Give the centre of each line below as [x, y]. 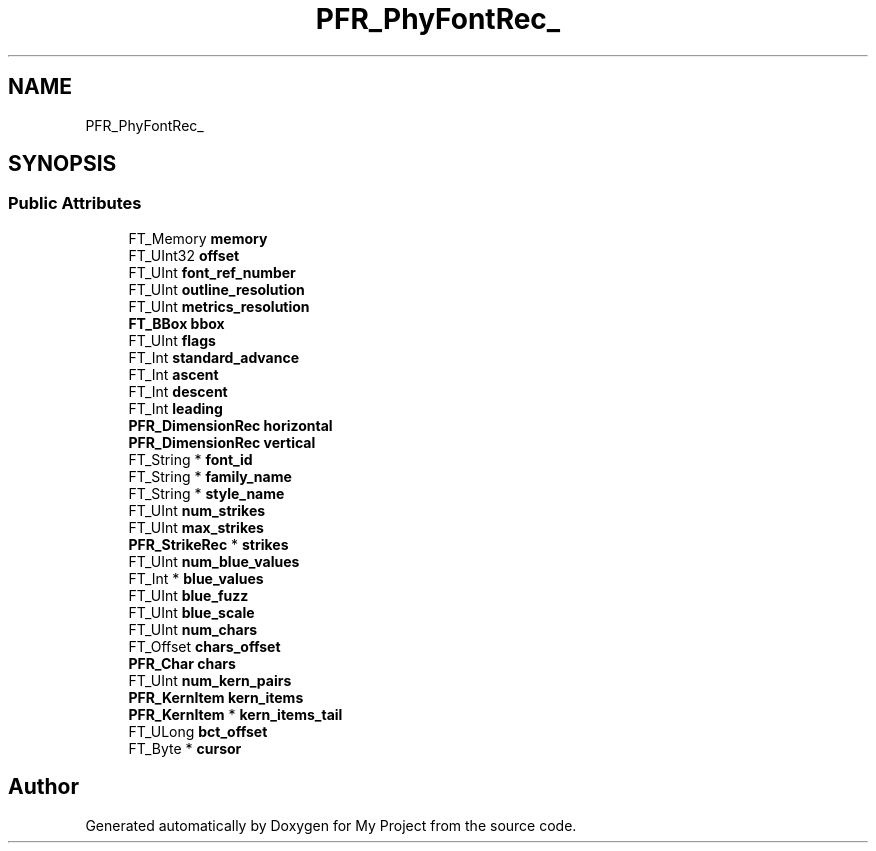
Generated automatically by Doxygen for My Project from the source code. [331, 825]
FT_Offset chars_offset [204, 646]
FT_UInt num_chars [193, 629]
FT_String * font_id [190, 459]
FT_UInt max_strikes [196, 527]
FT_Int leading [175, 408]
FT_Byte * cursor [185, 748]
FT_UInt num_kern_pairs [210, 680]
